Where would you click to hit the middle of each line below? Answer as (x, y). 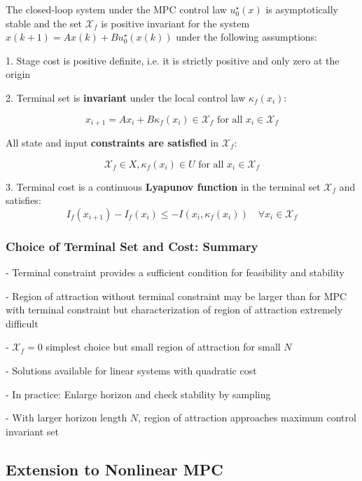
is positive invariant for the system (175, 23)
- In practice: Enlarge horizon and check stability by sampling (138, 394)
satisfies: (23, 200)
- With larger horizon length (67, 418)
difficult (22, 323)
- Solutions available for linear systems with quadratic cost (131, 370)
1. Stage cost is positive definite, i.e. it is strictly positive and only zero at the (173, 60)
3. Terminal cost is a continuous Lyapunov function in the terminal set (163, 186)
